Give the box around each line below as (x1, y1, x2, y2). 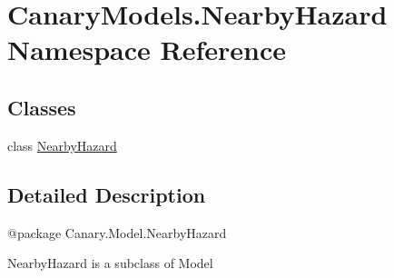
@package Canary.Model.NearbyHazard (7, 223, 227, 242)
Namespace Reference (7, 31, 286, 68)
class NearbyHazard (7, 135, 117, 154)
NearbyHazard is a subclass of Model (7, 253, 213, 273)
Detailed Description (7, 180, 206, 208)
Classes (7, 93, 76, 121)
